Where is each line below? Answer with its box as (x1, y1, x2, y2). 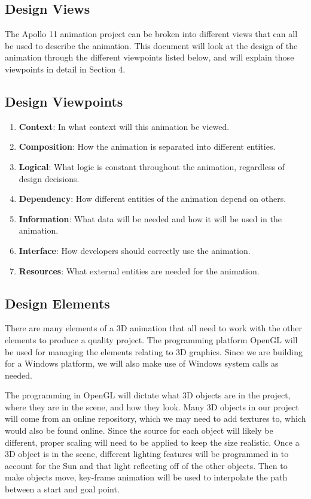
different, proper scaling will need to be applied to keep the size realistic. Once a (5, 436, 300, 448)
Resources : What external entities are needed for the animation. (19, 264, 260, 277)
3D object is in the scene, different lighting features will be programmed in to (5, 447, 289, 460)
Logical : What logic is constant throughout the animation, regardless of (19, 160, 285, 173)
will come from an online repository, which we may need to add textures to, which (5, 412, 306, 425)
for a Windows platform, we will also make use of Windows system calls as (5, 357, 279, 370)
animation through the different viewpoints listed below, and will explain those (5, 51, 294, 63)
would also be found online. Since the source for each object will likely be (5, 424, 273, 437)
